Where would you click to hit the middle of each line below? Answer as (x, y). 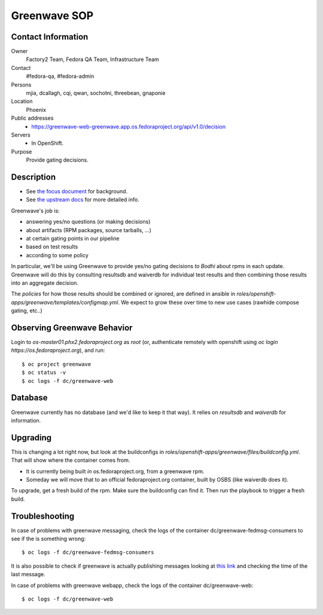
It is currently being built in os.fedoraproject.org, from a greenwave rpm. (115, 471)
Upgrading (31, 438)
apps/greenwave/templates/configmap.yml (65, 302)
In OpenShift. (48, 143)
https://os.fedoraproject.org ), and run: (58, 351)
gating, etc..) (27, 310)
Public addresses (32, 118)
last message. (28, 574)
